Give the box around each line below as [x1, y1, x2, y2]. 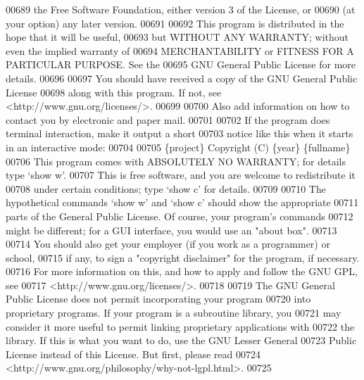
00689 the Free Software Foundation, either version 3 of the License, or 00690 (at [6, 2, 356, 16]
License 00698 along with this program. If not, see [6, 84, 222, 99]
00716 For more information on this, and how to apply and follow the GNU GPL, [6, 264, 358, 279]
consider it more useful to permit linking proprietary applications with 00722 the [6, 319, 355, 334]
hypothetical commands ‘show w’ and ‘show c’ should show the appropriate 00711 [6, 195, 359, 210]
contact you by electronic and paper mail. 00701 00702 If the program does [6, 112, 330, 127]
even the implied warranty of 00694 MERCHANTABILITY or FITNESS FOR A [6, 43, 354, 58]
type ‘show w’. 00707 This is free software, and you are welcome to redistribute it [6, 167, 356, 182]
